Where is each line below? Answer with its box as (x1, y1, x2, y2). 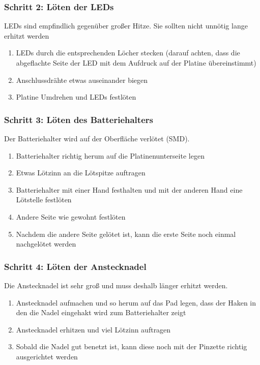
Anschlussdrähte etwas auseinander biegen (16, 74, 148, 85)
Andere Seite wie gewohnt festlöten (16, 211, 126, 222)
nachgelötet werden (16, 238, 76, 249)
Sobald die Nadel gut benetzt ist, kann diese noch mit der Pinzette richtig (16, 341, 247, 352)
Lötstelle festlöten (16, 194, 72, 205)
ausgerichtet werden (16, 351, 78, 361)
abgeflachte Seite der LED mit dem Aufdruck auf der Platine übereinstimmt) (16, 57, 256, 68)
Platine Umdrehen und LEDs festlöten (16, 92, 136, 102)
